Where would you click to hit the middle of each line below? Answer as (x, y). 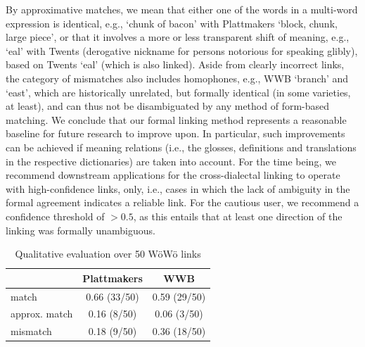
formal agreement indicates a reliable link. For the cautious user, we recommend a (182, 202)
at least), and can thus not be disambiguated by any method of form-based (168, 106)
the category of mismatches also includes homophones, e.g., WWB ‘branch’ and (177, 78)
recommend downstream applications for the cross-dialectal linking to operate (173, 175)
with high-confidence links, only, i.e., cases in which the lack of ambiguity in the (178, 188)
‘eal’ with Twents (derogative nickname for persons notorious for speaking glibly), (182, 50)
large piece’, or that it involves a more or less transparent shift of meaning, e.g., (178, 37)
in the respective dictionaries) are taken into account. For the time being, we (171, 161)
